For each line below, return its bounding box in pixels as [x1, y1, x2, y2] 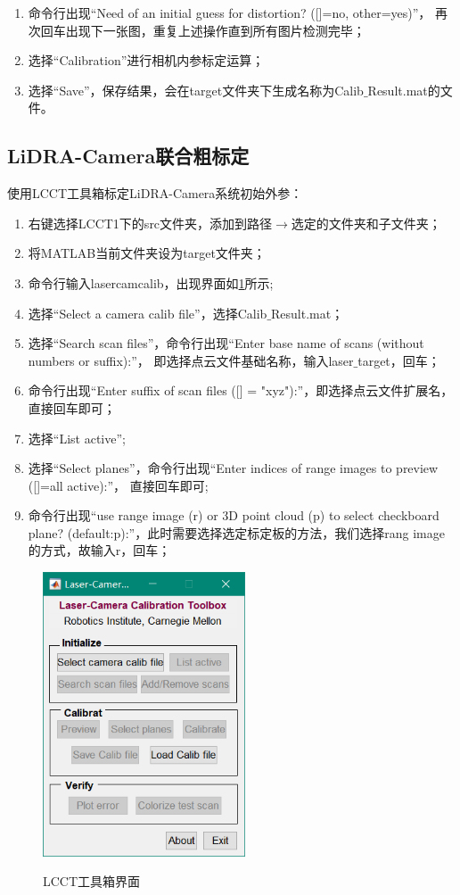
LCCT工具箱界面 [43, 872, 141, 891]
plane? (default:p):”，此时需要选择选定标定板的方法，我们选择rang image [28, 523, 445, 542]
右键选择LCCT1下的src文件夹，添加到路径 [28, 213, 273, 232]
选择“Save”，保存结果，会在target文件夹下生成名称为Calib [28, 80, 364, 99]
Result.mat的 [367, 80, 440, 99]
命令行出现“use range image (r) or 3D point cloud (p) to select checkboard [28, 506, 439, 525]
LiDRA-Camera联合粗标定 [7, 142, 250, 170]
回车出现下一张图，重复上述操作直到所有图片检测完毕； [40, 21, 366, 39]
